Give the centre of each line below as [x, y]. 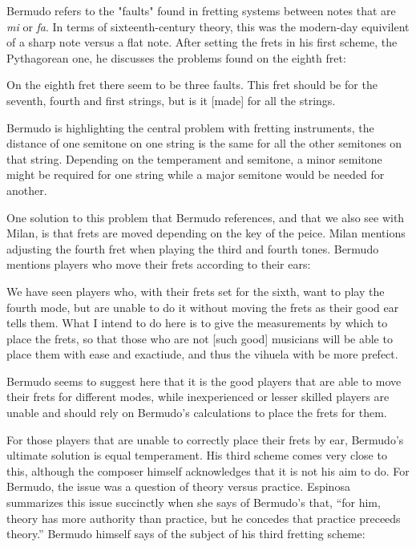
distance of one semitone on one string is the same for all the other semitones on [204, 143]
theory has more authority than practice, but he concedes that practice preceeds [204, 518]
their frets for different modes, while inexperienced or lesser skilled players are [198, 397]
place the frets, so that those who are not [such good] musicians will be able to [200, 338]
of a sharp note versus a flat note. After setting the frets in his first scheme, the [202, 42]
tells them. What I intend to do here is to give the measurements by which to [197, 323]
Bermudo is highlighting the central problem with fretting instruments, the [190, 127]
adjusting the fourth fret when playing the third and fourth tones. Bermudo [193, 248]
